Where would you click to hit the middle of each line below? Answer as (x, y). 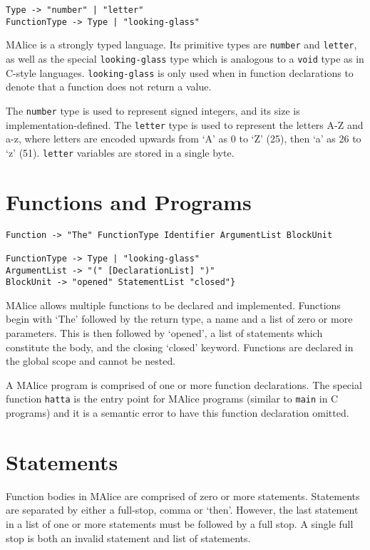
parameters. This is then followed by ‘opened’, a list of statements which (164, 333)
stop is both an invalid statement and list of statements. (128, 538)
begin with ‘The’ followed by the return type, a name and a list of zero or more (179, 319)
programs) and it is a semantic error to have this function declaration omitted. (178, 413)
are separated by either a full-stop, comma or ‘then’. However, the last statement (182, 510)
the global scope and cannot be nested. (91, 361)
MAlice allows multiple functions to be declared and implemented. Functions (173, 305)
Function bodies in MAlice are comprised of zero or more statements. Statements (183, 495)
